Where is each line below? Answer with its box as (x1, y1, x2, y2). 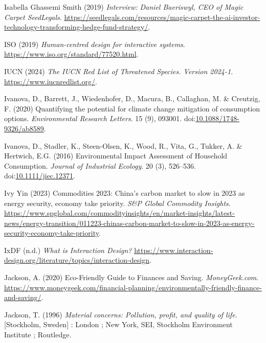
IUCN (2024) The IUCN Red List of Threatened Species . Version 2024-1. (4, 65, 233, 76)
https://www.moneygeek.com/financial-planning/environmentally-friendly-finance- (4, 282, 262, 292)
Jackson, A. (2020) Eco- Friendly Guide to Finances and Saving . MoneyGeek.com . (4, 272, 259, 283)
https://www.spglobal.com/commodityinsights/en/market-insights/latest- (4, 208, 235, 218)
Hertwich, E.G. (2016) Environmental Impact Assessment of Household (4, 150, 228, 161)
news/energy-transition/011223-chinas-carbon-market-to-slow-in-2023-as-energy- (4, 217, 255, 228)
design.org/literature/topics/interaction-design (4, 255, 149, 265)
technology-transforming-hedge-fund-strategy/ (4, 21, 148, 32)
